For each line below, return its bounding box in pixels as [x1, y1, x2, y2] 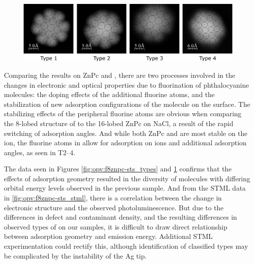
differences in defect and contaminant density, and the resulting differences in [4, 212, 237, 222]
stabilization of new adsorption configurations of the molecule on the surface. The [4, 99, 251, 109]
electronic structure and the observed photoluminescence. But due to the [4, 202, 223, 212]
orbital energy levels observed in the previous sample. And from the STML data [4, 183, 246, 193]
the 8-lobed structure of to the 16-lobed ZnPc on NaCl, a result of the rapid [4, 118, 234, 128]
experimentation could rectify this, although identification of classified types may [4, 241, 248, 251]
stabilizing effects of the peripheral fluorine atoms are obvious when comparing [4, 108, 242, 119]
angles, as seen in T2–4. [4, 147, 75, 157]
